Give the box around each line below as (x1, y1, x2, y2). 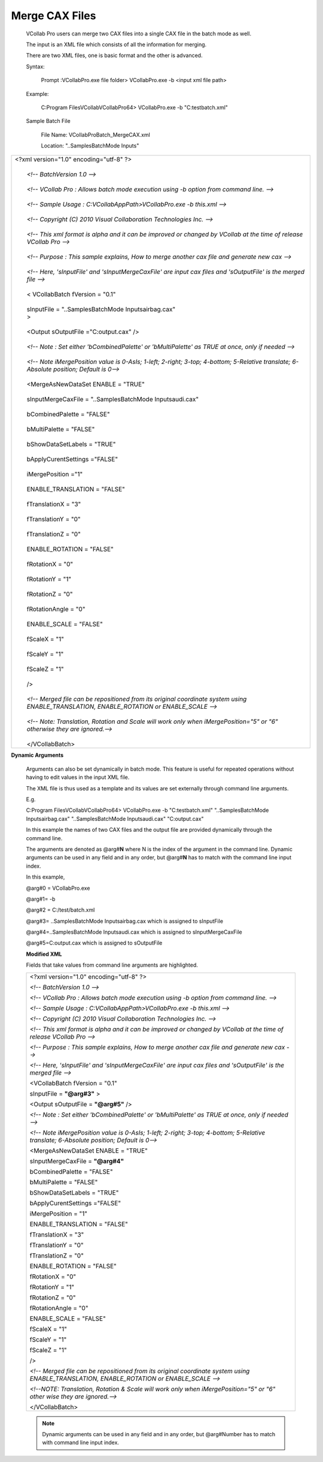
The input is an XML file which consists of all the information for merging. (26, 41, 207, 48)
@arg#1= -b (26, 895, 56, 903)
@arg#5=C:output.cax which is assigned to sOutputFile (26, 939, 163, 947)
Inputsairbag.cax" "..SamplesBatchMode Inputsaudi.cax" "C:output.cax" (26, 815, 204, 822)
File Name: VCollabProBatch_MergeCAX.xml (41, 131, 151, 138)
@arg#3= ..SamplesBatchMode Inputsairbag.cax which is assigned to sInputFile (26, 917, 224, 925)
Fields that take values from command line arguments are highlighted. (26, 961, 199, 968)
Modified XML (26, 950, 62, 958)
